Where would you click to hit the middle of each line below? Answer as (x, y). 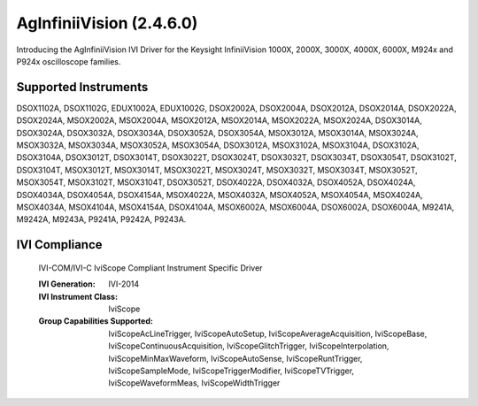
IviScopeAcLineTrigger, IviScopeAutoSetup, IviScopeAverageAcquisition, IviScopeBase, (268, 333)
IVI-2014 (124, 284)
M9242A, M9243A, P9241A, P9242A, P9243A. (101, 219)
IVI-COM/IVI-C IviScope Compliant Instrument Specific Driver (150, 268)
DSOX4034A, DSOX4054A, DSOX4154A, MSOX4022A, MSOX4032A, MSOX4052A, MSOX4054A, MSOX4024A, (220, 195)
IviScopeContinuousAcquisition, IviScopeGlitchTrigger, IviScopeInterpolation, (249, 346)
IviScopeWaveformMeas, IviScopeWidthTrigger (194, 383)
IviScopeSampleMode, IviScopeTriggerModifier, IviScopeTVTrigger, (231, 371)
